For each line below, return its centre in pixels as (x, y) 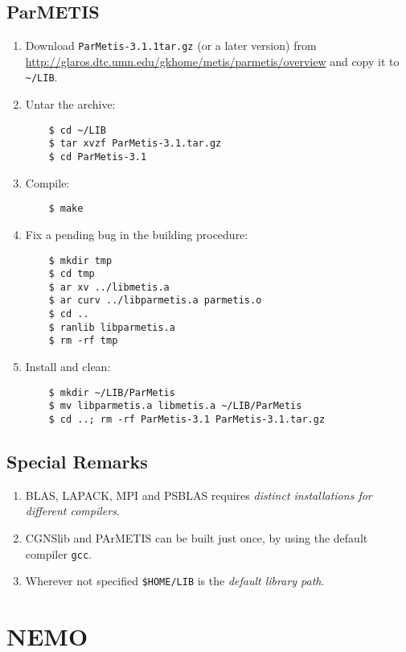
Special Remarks (77, 462)
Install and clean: (68, 367)
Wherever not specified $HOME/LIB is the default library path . (175, 581)
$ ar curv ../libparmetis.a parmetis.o (155, 301)
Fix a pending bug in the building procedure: (137, 234)
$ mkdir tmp (80, 260)
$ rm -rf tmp (83, 341)
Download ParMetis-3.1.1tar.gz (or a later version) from (171, 45)
